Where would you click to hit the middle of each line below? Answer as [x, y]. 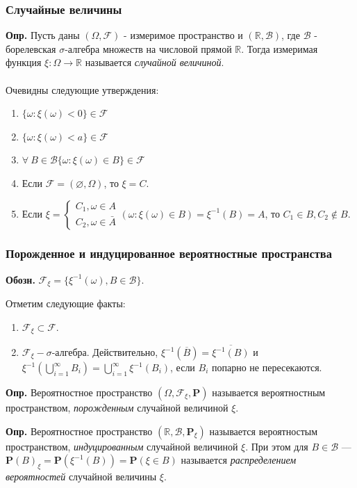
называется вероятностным [269, 392]
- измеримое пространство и [183, 35]
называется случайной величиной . [155, 62]
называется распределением [239, 460]
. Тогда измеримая [280, 48]
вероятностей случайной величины [81, 476]
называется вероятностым [264, 431]
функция [24, 62]
